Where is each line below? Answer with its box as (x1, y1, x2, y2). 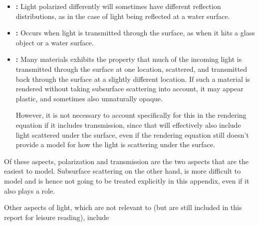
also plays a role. (4, 185, 55, 196)
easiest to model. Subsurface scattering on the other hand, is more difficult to (4, 166, 241, 176)
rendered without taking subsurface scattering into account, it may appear (15, 83, 244, 94)
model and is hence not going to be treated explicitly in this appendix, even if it (4, 175, 250, 186)
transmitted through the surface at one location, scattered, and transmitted (15, 63, 248, 74)
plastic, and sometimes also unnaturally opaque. (15, 93, 163, 103)
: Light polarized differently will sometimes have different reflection (15, 1, 221, 11)
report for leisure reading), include (4, 212, 109, 222)
